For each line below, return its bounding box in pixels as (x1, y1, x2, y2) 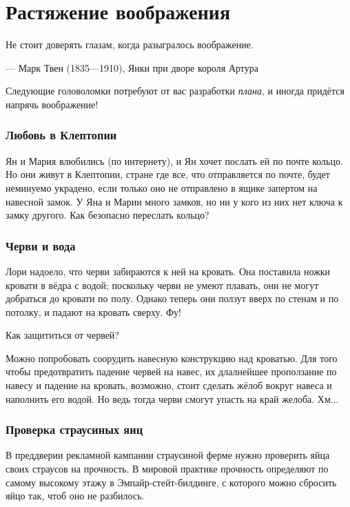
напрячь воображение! (6, 97, 99, 111)
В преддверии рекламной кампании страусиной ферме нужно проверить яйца (6, 448, 330, 462)
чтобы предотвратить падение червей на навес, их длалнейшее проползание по (6, 364, 337, 379)
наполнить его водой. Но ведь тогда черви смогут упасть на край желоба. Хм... (6, 391, 339, 406)
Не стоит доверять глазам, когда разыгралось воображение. (6, 37, 254, 52)
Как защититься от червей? (6, 328, 119, 342)
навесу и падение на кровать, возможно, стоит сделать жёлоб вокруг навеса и (6, 378, 332, 392)
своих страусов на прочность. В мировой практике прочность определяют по (6, 461, 329, 476)
